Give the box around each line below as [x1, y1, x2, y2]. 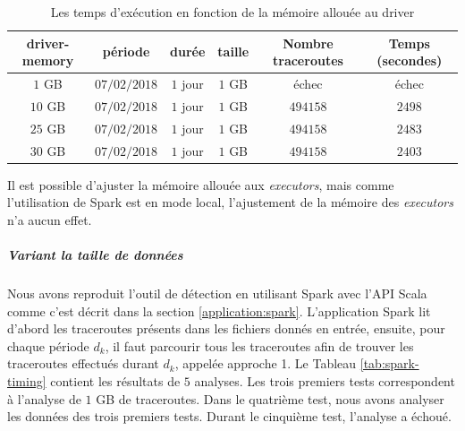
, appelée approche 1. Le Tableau [174, 354, 357, 373]
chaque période [7, 336, 89, 355]
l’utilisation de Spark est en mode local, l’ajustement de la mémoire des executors [7, 193, 453, 211]
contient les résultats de [50, 371, 181, 390]
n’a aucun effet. [7, 210, 92, 228]
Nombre [283, 33, 334, 52]
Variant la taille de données [7, 246, 183, 264]
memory [21, 51, 74, 70]
